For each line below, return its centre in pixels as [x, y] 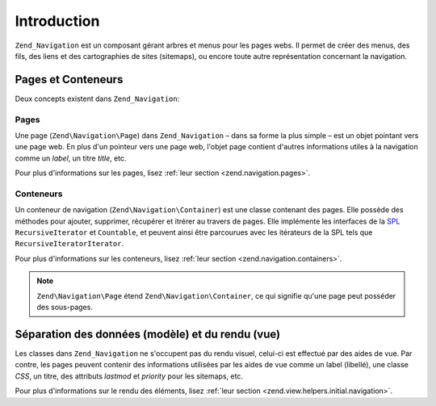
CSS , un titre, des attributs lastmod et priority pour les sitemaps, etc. [129, 376]
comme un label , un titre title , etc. [71, 158]
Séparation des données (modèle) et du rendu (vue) [148, 334]
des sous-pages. [65, 308]
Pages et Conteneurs [69, 80]
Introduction [57, 21]
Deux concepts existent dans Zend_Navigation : [97, 98]
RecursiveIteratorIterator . [69, 244]
